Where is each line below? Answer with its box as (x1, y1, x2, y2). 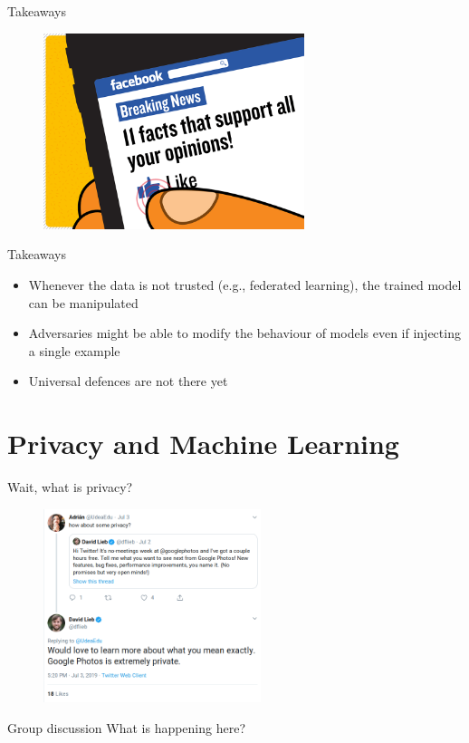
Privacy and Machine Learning (7, 425, 399, 462)
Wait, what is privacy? (7, 478, 133, 497)
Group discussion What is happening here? (7, 718, 246, 737)
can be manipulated (28, 293, 139, 312)
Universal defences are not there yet (28, 371, 228, 391)
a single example (28, 341, 120, 360)
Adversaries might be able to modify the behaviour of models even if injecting (28, 323, 461, 343)
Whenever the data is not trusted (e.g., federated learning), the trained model (28, 275, 462, 294)
